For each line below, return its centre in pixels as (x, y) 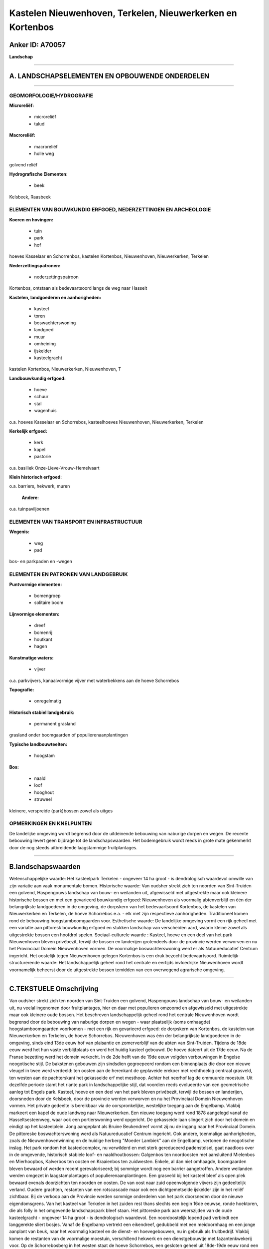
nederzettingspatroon (57, 277)
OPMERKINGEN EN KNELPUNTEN (51, 823)
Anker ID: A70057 (37, 45)
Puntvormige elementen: (36, 584)
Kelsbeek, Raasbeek (30, 197)
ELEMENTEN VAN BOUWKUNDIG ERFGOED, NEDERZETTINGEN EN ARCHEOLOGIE (110, 210)
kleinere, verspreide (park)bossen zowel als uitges (61, 811)
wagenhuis (45, 411)
